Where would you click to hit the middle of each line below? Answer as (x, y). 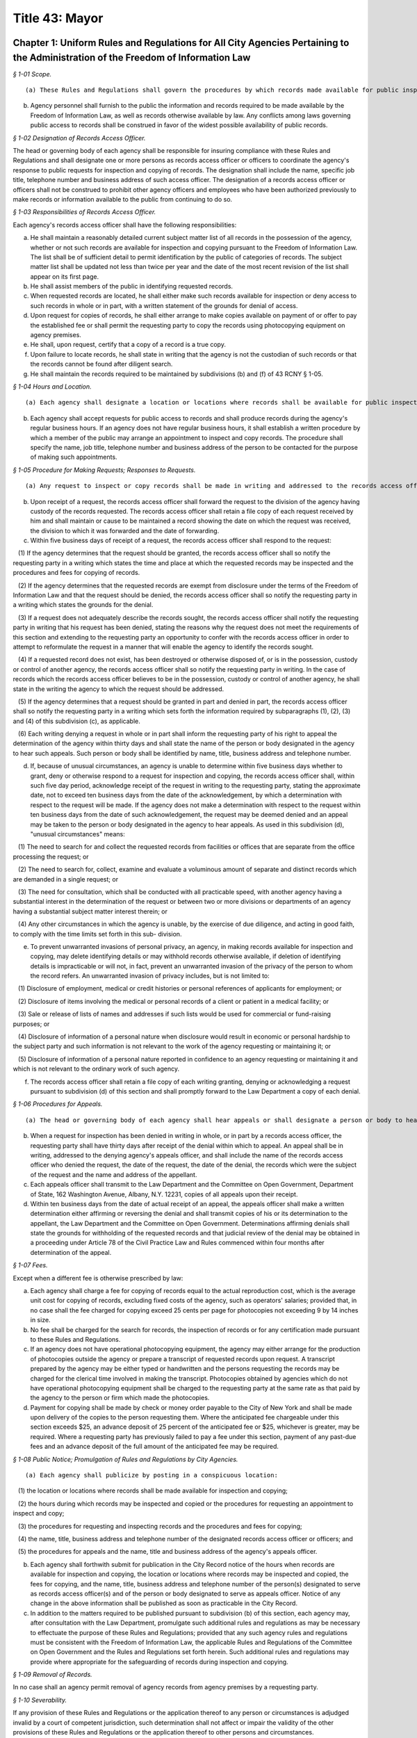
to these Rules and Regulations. (75, 1339)
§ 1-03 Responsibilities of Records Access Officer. (84, 212)
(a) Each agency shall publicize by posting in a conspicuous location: (152, 1475)
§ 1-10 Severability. (40, 1700)
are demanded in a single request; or (65, 879)
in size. (41, 1320)
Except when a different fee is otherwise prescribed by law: (98, 1278)
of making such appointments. (74, 457)
